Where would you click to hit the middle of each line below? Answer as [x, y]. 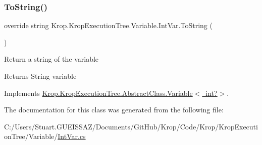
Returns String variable [40, 76]
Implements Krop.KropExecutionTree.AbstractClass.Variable [98, 93]
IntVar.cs [72, 136]
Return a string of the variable [51, 59]
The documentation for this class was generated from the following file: [114, 110]
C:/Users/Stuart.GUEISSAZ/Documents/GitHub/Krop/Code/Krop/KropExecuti [131, 126]
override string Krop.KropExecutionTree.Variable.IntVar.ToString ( [108, 25]
